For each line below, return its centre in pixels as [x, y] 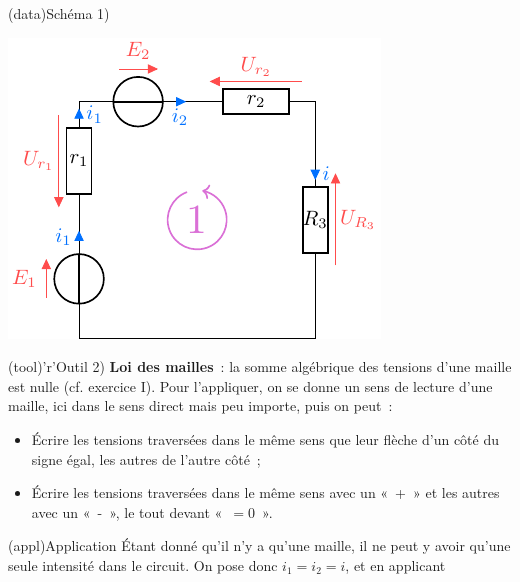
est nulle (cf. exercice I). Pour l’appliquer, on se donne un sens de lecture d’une [250, 385]
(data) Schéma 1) [59, 13]
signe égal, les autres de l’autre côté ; [146, 458]
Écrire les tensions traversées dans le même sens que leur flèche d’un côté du [265, 438]
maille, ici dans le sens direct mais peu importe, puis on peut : [200, 405]
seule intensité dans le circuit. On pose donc [143, 564]
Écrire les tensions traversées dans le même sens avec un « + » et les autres [265, 492]
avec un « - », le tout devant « [127, 511]
